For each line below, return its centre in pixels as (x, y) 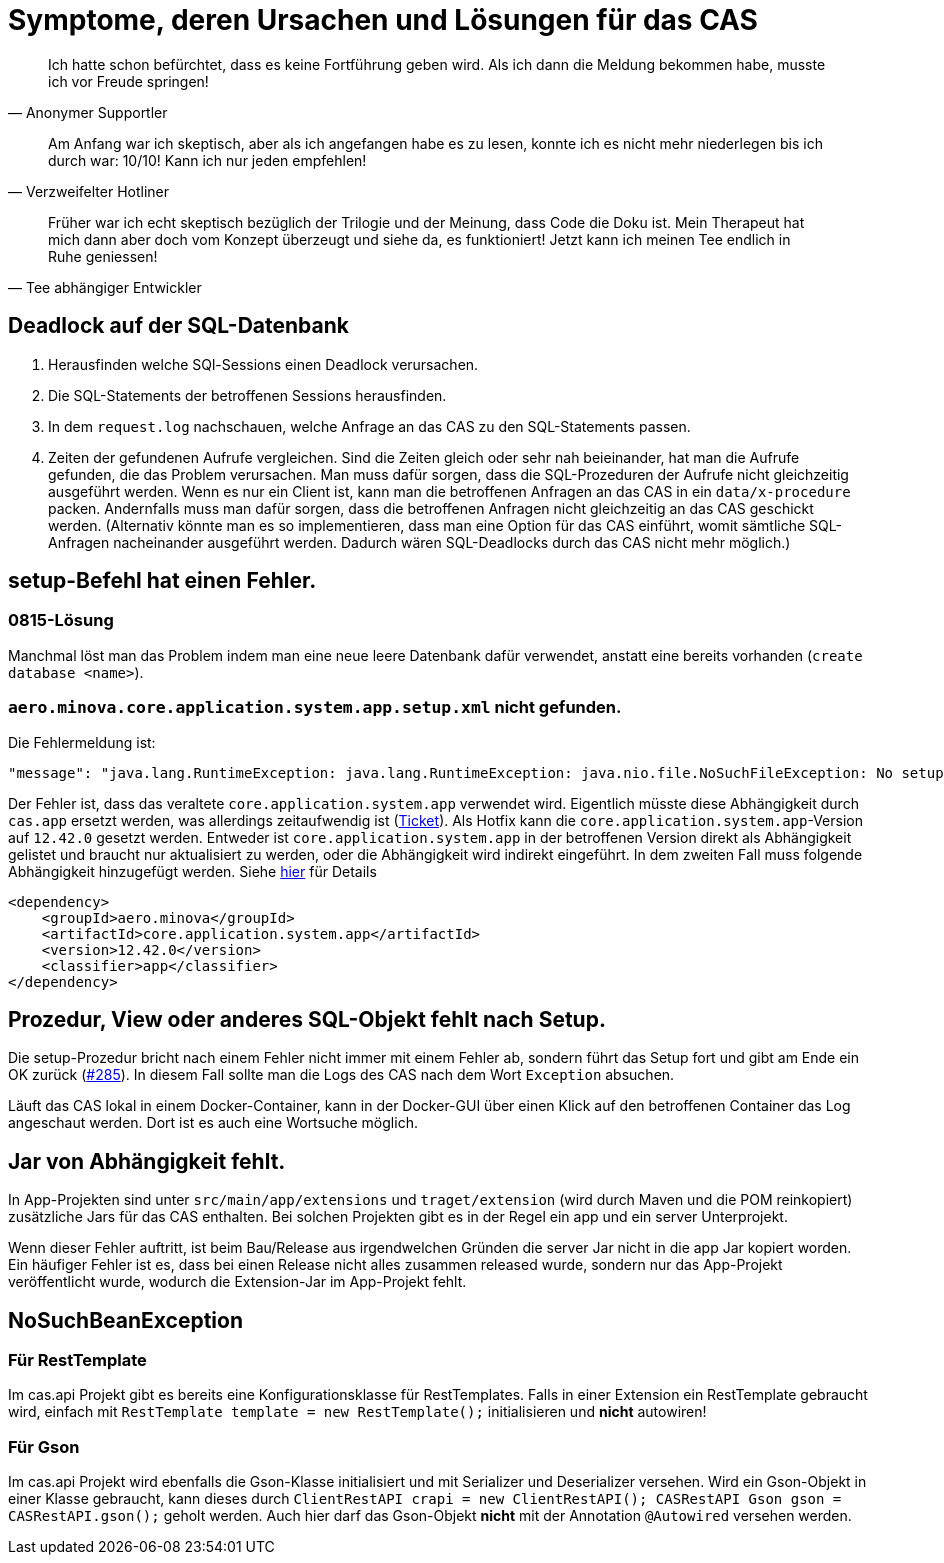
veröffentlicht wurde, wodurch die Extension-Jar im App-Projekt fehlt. (237, 1282)
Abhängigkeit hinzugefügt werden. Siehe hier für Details (192, 871)
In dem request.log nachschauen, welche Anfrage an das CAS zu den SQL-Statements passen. (369, 426)
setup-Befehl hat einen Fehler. (162, 581)
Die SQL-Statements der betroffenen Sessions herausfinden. (247, 395)
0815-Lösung (61, 620)
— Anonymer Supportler (88, 112)
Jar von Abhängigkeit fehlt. (147, 1161)
